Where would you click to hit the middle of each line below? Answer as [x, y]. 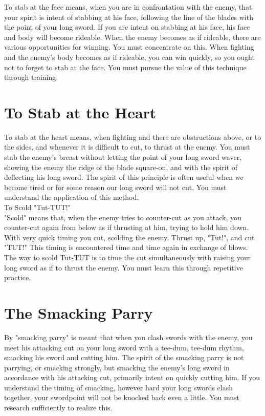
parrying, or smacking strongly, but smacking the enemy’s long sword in [117, 367]
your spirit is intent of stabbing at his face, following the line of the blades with [129, 17]
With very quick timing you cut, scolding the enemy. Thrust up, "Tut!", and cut [129, 237]
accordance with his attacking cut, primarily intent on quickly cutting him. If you [132, 377]
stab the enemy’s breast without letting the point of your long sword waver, [123, 157]
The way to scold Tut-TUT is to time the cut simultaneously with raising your [128, 257]
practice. [18, 277]
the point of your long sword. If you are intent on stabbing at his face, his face [127, 27]
